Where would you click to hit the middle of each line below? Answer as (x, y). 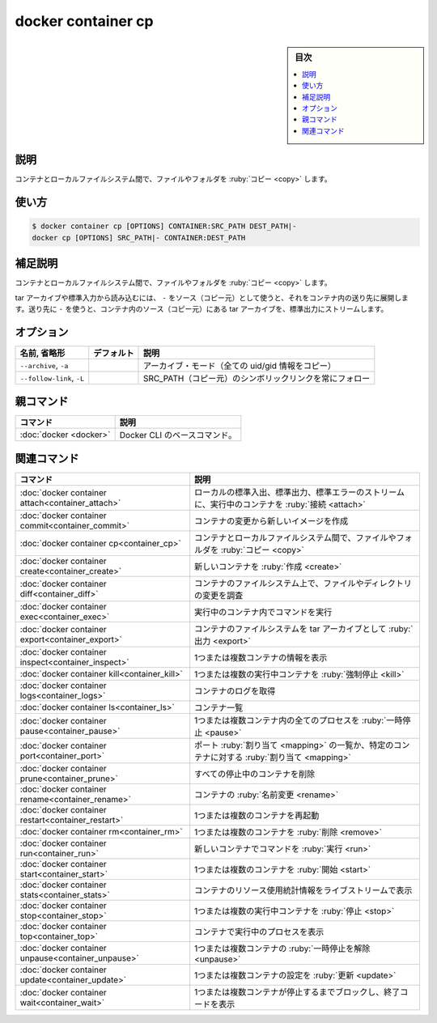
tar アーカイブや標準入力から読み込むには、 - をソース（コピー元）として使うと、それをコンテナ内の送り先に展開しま (212, 297)
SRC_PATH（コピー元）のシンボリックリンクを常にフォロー (257, 378)
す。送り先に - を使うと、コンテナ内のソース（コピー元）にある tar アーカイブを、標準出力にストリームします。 (202, 308)
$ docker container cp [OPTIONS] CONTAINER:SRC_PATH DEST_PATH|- (164, 226)
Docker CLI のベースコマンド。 (178, 435)
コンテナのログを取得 (235, 690)
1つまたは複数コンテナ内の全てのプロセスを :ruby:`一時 (299, 720)
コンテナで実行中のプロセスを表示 (259, 932)
